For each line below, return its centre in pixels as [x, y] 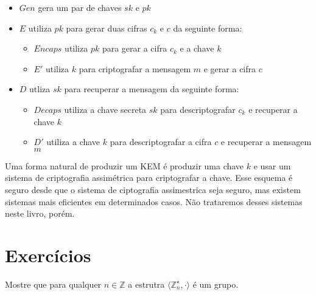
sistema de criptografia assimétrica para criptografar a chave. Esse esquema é [149, 178]
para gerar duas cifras [107, 28]
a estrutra [146, 284]
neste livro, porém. [40, 213]
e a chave [197, 48]
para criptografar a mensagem [135, 68]
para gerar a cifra [135, 48]
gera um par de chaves [80, 7]
